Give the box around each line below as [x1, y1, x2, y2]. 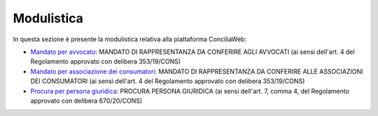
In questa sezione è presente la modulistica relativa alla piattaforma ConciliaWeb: [13, 35, 247, 43]
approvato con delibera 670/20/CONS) [30, 96, 143, 105]
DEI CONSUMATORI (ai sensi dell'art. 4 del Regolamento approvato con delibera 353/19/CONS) [30, 77, 305, 85]
